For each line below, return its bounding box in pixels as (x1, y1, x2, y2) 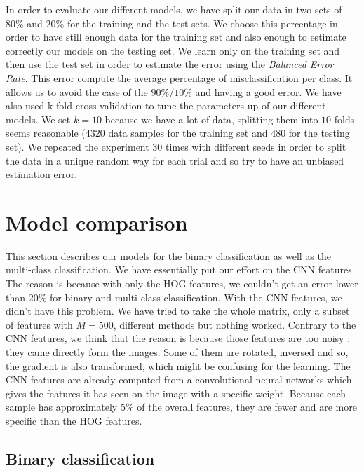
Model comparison (6, 207, 188, 236)
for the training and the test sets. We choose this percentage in (67, 15, 338, 30)
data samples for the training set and (108, 125, 268, 140)
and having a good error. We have (195, 84, 342, 99)
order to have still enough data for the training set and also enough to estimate (6, 29, 346, 44)
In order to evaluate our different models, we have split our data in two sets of (6, 2, 342, 16)
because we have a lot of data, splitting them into (105, 111, 318, 126)
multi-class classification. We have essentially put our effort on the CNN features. (6, 262, 355, 277)
